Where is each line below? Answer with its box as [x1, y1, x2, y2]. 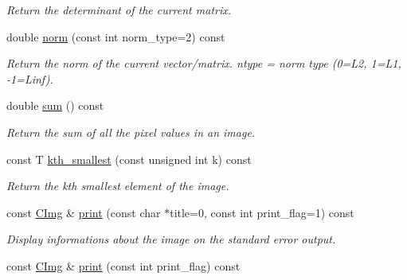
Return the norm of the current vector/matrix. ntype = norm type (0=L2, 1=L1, [6, 55, 401, 72]
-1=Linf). [6, 70, 53, 87]
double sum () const [6, 97, 104, 114]
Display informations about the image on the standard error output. [6, 231, 336, 247]
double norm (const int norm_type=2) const [6, 28, 225, 45]
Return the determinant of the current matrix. [6, 2, 232, 17]
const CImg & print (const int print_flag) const [6, 257, 241, 274]
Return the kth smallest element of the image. [6, 177, 229, 194]
